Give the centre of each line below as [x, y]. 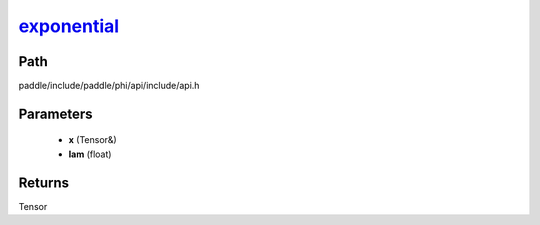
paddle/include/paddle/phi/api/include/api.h [109, 86]
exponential [69, 26]
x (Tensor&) [92, 140]
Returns [44, 182]
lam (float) [90, 154]
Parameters [55, 113]
